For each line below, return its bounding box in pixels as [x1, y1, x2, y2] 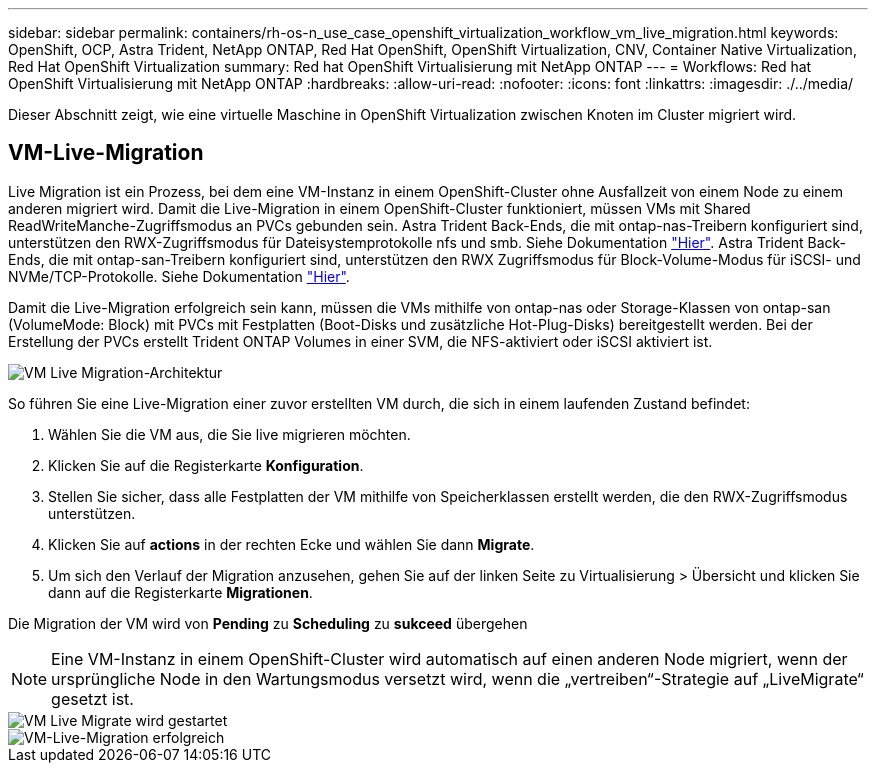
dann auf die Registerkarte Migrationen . [48, 583, 313, 601]
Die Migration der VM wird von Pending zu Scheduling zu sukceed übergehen [8, 614, 528, 632]
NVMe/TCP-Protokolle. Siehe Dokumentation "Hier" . [8, 267, 350, 285]
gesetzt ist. [51, 688, 134, 709]
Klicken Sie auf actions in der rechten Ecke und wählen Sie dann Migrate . [48, 535, 535, 553]
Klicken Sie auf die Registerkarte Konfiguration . [48, 456, 364, 474]
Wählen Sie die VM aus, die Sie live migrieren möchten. [48, 425, 411, 443]
